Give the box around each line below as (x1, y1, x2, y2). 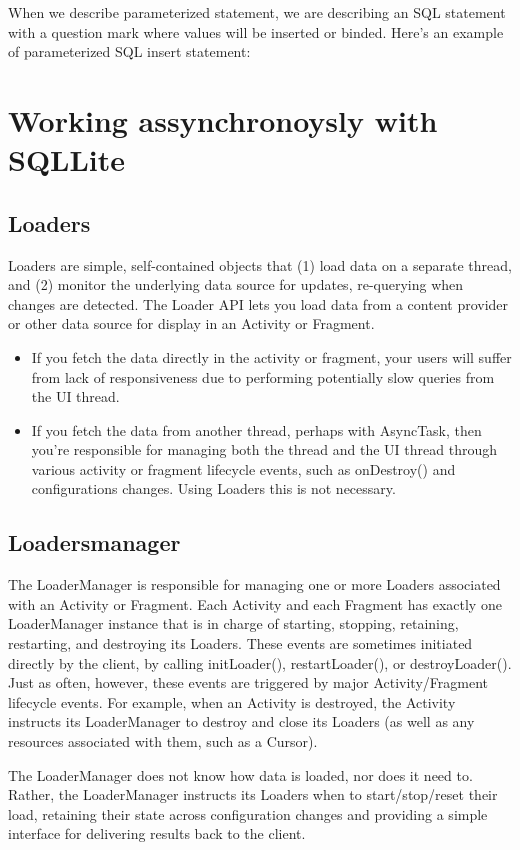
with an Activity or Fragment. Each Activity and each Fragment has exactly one (8, 593, 502, 614)
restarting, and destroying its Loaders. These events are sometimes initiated (8, 633, 473, 654)
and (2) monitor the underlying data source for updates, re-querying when (8, 274, 464, 295)
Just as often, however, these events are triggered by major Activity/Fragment (8, 672, 489, 693)
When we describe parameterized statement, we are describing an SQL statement (8, 2, 506, 22)
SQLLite (8, 139, 126, 180)
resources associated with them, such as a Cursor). (8, 731, 318, 752)
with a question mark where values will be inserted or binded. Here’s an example (8, 21, 504, 42)
